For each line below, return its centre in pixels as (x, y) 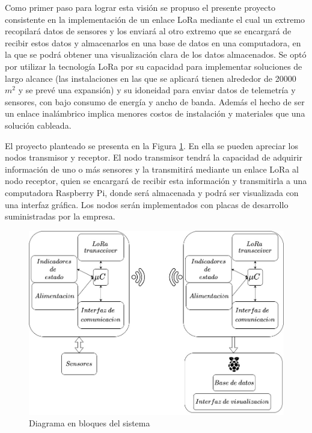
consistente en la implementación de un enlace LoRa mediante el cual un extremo (155, 19)
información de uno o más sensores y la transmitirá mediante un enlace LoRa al (152, 169)
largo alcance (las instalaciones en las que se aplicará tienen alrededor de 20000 (151, 78)
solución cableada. (38, 125)
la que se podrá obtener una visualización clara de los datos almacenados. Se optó (156, 54)
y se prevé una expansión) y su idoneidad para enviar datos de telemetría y (157, 90)
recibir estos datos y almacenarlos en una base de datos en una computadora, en (153, 42)
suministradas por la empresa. (60, 216)
